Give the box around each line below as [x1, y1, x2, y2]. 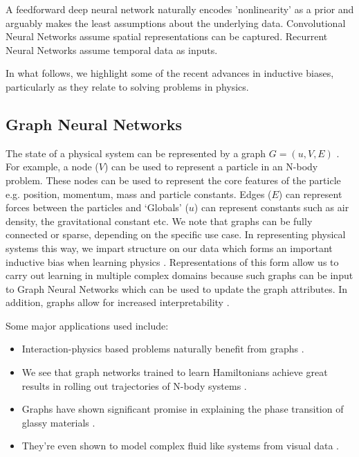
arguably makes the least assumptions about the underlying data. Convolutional [6, 15, 346, 30]
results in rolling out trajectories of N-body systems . [21, 378, 247, 393]
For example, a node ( [6, 159, 99, 174]
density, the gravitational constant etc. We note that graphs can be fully [6, 213, 313, 228]
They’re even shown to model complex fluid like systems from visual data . [21, 438, 339, 453]
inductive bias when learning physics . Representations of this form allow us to [6, 254, 339, 269]
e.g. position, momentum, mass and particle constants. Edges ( [6, 186, 272, 201]
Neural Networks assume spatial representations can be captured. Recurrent [6, 29, 328, 44]
